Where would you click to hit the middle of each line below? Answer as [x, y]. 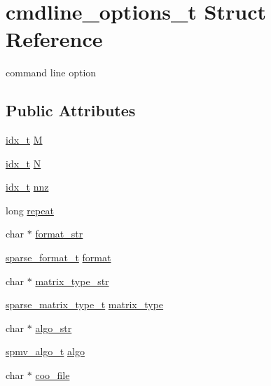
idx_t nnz [27, 187]
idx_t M [24, 140]
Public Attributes [71, 110]
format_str [59, 234]
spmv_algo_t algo [45, 351]
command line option [51, 73]
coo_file [53, 375]
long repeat [30, 210]
